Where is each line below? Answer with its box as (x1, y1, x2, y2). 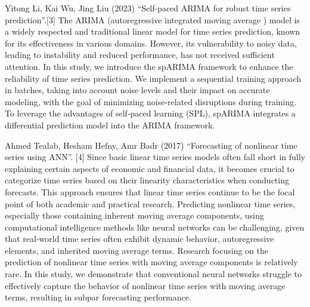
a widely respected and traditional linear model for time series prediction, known (5, 25, 300, 38)
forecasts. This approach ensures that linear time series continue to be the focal (5, 185, 295, 198)
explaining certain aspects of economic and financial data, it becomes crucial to (5, 162, 294, 174)
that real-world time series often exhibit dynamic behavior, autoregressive (5, 232, 274, 245)
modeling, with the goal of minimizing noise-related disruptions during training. (5, 95, 296, 108)
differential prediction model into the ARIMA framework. (5, 118, 215, 131)
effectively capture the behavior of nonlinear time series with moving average (5, 279, 286, 291)
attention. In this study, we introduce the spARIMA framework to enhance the (5, 60, 293, 72)
